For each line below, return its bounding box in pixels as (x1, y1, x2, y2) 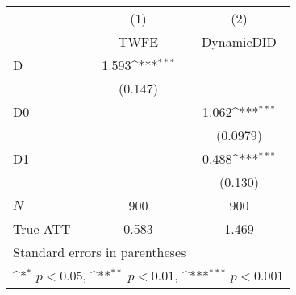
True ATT (13, 219, 71, 238)
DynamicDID (202, 32, 277, 51)
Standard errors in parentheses (13, 243, 186, 261)
